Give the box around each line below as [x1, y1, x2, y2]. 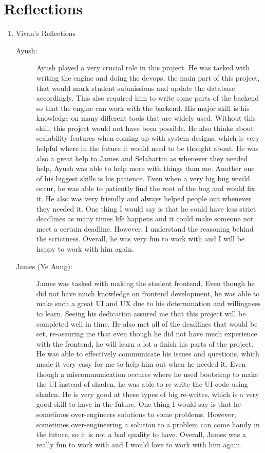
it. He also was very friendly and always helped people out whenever [36, 193, 252, 204]
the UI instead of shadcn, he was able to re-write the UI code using [36, 379, 248, 389]
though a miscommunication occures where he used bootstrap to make [36, 368, 258, 379]
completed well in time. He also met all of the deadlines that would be [36, 318, 258, 329]
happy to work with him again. [36, 243, 134, 254]
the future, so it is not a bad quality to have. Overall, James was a [36, 429, 246, 440]
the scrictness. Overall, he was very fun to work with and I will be [36, 233, 245, 244]
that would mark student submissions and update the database [36, 82, 235, 93]
